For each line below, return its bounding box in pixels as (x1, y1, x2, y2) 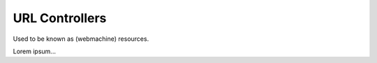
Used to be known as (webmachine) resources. (13, 35, 149, 43)
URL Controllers (13, 10, 107, 26)
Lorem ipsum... (13, 47, 56, 55)
